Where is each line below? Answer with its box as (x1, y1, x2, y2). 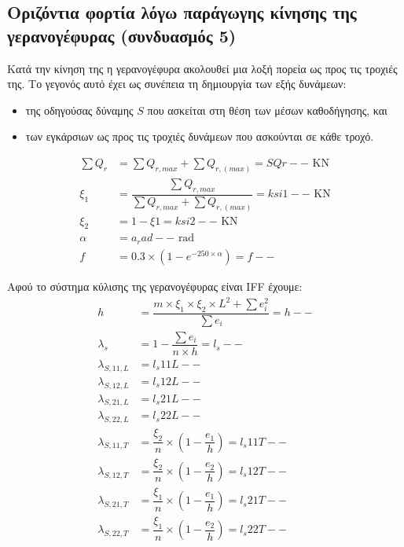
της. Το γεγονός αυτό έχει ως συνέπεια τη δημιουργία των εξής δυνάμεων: (7, 75, 347, 92)
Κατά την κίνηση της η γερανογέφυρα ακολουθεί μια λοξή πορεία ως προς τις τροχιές (7, 60, 398, 76)
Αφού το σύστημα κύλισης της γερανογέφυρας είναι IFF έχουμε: (7, 277, 303, 294)
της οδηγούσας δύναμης (25, 101, 134, 118)
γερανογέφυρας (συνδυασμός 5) (7, 23, 237, 47)
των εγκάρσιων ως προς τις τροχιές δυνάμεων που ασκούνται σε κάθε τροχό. (25, 128, 374, 145)
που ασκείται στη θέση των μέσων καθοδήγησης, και (147, 101, 387, 118)
